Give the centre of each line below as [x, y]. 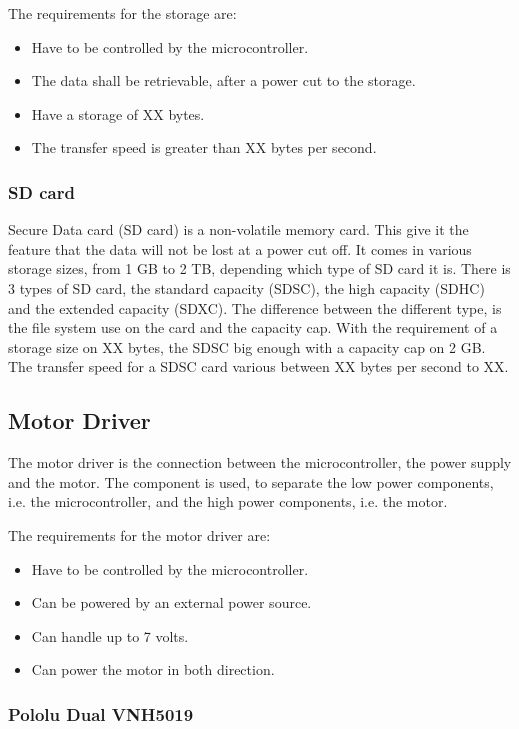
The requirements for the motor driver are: [139, 534]
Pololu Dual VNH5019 [101, 713]
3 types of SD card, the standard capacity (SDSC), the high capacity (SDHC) [246, 287]
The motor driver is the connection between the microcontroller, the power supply [260, 462]
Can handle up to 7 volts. [110, 635]
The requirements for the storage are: [122, 13]
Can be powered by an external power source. [171, 602]
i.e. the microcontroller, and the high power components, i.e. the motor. [228, 501]
